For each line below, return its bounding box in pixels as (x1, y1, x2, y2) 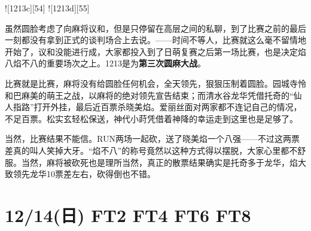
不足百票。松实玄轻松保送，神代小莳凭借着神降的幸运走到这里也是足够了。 (5, 112, 298, 124)
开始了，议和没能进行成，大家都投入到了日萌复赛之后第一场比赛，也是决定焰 (5, 45, 306, 57)
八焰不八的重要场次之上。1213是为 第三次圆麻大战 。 (5, 57, 206, 69)
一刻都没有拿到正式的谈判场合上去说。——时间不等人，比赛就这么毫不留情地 (5, 34, 306, 46)
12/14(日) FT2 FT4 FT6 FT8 (5, 202, 251, 227)
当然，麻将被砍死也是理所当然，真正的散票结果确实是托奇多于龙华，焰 (21, 156, 298, 168)
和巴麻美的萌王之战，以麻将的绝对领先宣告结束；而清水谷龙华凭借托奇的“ (5, 89, 294, 101)
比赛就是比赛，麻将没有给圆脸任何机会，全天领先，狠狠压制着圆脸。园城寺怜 (5, 77, 306, 89)
